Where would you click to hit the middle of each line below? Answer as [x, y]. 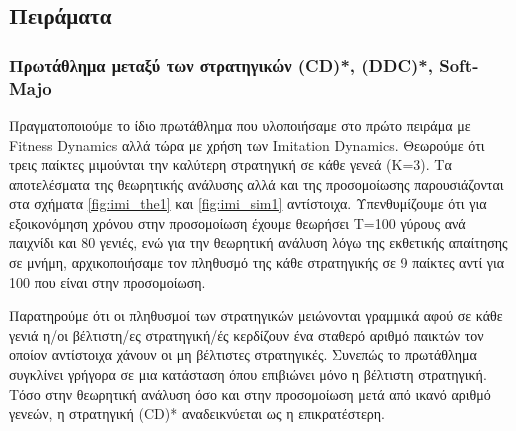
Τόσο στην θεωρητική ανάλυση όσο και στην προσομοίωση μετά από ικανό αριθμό [250, 393]
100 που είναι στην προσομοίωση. [107, 281]
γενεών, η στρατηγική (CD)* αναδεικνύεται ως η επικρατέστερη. [197, 413]
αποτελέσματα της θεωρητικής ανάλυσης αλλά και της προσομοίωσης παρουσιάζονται [256, 183]
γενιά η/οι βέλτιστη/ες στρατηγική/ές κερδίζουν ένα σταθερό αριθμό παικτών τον [246, 334]
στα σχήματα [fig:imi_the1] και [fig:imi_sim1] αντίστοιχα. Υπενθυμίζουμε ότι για [248, 203]
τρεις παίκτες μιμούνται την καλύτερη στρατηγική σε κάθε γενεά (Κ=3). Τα [230, 164]
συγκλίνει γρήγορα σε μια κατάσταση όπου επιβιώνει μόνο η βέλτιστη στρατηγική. [248, 374]
